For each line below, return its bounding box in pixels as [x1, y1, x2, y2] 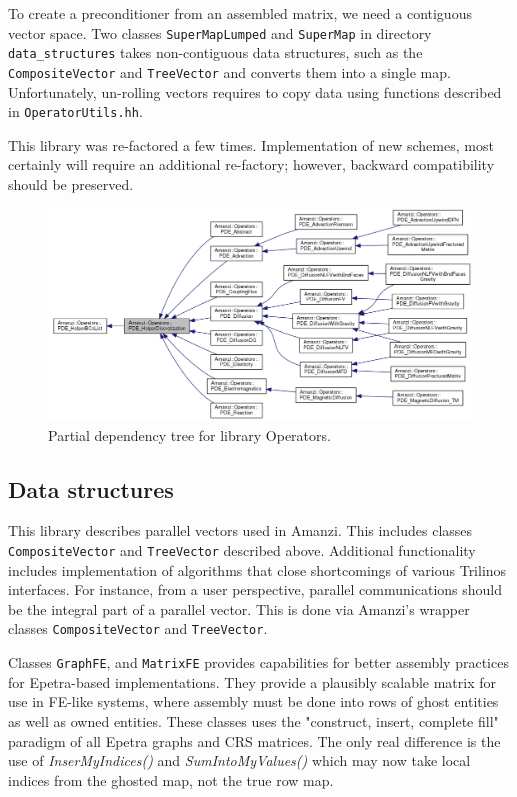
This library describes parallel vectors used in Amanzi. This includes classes [8, 520, 473, 541]
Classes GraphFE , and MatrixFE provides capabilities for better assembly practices [8, 652, 509, 673]
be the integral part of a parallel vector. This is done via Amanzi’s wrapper [8, 598, 470, 619]
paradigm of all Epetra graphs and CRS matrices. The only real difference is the [8, 730, 501, 751]
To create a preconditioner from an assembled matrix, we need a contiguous [8, 3, 472, 23]
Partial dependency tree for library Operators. [48, 424, 331, 445]
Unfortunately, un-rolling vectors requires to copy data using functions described [8, 81, 502, 102]
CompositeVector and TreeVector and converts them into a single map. [8, 61, 451, 82]
